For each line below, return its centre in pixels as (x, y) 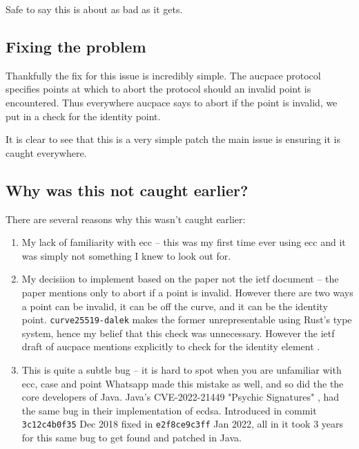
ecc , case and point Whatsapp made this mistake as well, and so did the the (183, 383)
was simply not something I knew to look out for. (126, 255)
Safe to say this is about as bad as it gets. (94, 9)
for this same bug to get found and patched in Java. (132, 437)
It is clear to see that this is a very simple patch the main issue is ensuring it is (173, 139)
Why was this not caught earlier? (127, 190)
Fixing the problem (76, 46)
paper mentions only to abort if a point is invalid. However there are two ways (187, 292)
